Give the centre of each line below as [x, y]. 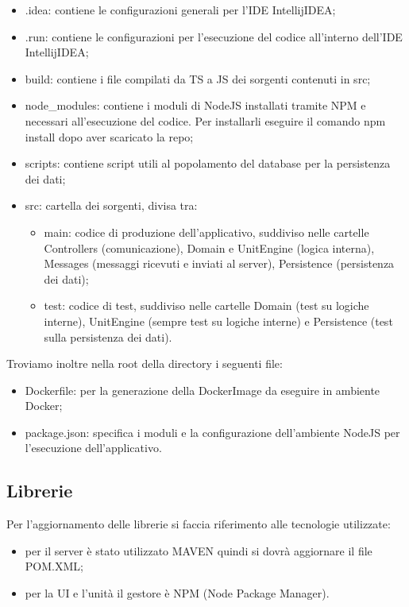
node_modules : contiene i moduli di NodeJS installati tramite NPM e [195, 105]
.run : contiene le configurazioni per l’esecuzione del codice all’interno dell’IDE [214, 36]
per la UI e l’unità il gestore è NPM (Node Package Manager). [177, 593]
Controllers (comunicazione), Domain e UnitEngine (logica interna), [209, 247]
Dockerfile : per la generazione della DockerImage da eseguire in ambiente [203, 390]
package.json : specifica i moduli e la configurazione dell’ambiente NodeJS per [212, 432]
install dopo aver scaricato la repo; [109, 136]
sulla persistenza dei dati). [108, 336]
